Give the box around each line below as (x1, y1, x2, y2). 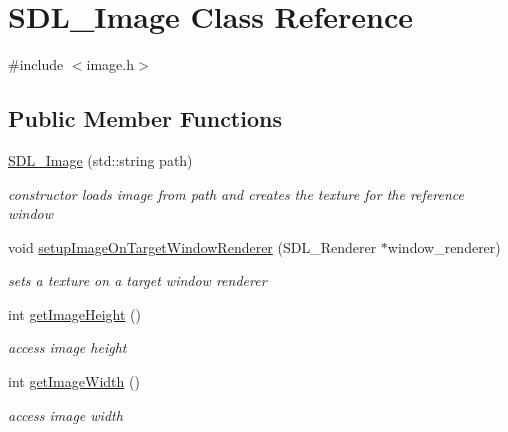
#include (8, 54, 64, 75)
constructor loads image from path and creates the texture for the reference (8, 183, 464, 204)
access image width (8, 404, 123, 425)
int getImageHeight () (8, 303, 142, 324)
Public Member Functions (8, 103, 282, 134)
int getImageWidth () (8, 371, 140, 392)
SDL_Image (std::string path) (8, 149, 193, 170)
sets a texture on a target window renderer (8, 270, 267, 291)
